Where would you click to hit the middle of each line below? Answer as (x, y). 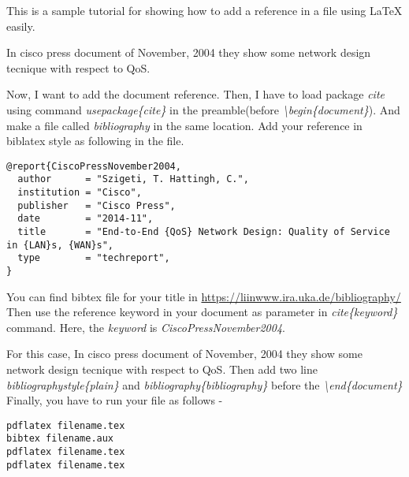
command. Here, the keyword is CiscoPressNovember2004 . (146, 327)
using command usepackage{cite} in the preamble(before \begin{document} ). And (203, 109)
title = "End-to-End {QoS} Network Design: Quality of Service (204, 232)
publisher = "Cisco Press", (97, 205)
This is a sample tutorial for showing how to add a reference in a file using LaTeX (204, 10)
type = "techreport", (94, 258)
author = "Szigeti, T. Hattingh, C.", (133, 179)
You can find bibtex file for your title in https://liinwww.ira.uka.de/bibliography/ (204, 296)
